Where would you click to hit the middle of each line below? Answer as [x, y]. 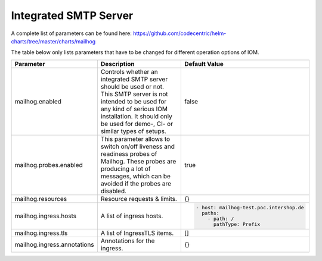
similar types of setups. [134, 131]
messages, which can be [136, 176]
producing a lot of [126, 168]
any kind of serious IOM [134, 109]
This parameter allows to [135, 139]
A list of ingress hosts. [132, 216]
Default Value [204, 64]
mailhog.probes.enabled [49, 165]
